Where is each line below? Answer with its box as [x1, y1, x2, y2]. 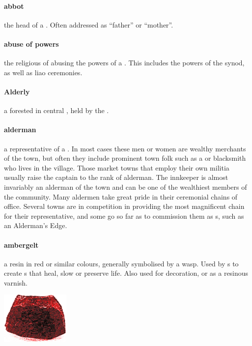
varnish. [4, 277, 28, 288]
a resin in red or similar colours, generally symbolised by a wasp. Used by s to [4, 258, 239, 268]
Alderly [4, 86, 30, 96]
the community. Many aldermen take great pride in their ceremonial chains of [4, 191, 238, 202]
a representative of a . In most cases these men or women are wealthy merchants [4, 143, 246, 153]
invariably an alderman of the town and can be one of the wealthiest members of [4, 181, 247, 192]
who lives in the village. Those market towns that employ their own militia [4, 162, 229, 173]
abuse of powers [4, 38, 59, 49]
